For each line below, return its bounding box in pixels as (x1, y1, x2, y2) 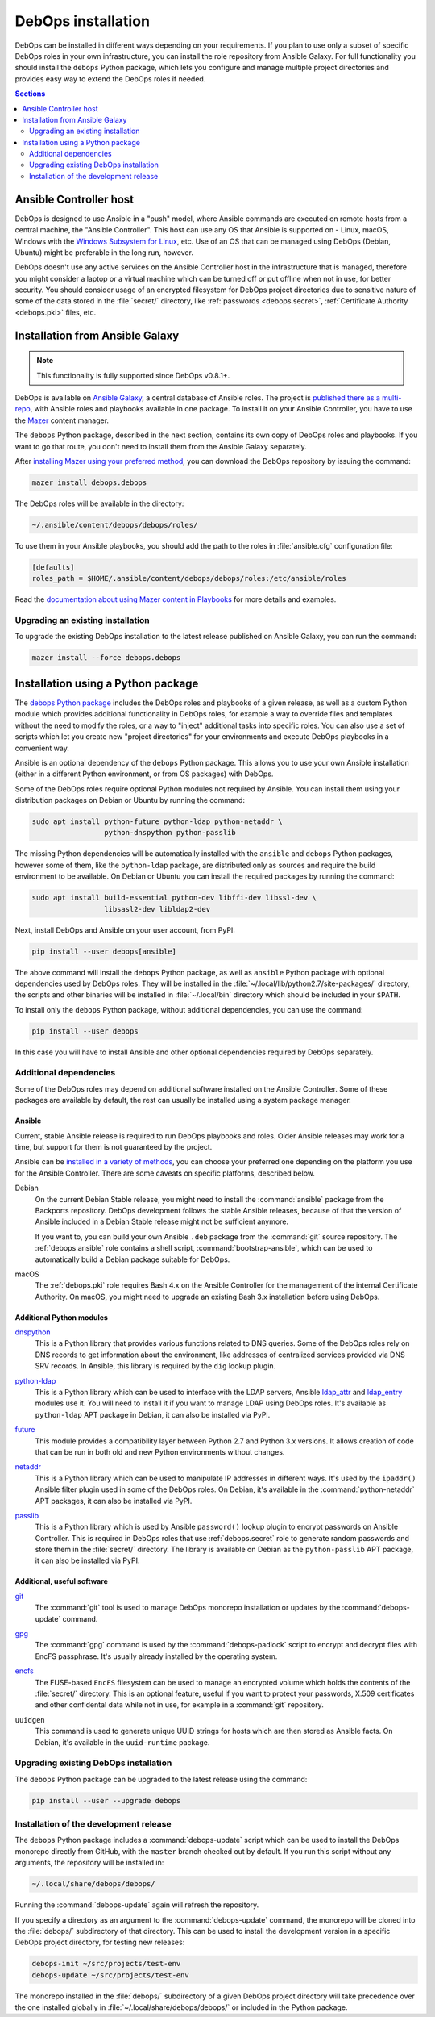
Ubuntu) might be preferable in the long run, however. (14, 247, 193, 257)
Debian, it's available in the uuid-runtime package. (35, 1737, 210, 1747)
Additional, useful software (14, 1576, 109, 1586)
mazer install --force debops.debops (31, 654, 181, 662)
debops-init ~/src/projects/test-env (31, 1959, 181, 1969)
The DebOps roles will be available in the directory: (14, 499, 184, 508)
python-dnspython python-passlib (103, 828, 237, 837)
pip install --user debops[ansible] (31, 946, 177, 956)
